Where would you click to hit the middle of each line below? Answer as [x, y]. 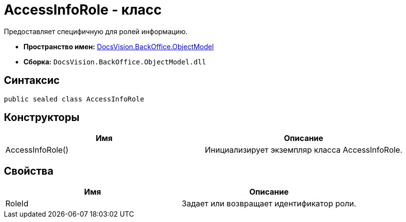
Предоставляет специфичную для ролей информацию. [96, 31]
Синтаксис [32, 81]
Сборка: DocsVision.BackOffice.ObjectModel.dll [115, 61]
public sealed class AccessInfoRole [74, 99]
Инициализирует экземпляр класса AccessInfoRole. [304, 150]
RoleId [17, 204]
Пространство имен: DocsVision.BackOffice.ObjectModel [119, 46]
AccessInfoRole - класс [83, 10]
